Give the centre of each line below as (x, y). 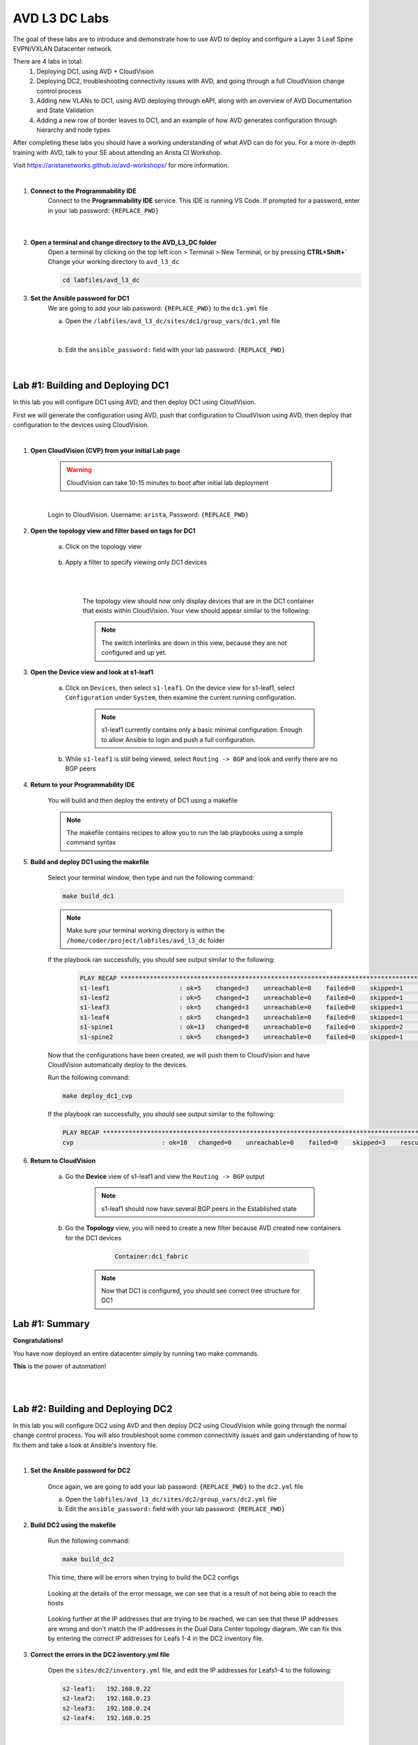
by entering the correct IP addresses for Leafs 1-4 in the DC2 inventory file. (156, 1639)
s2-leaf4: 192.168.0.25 (107, 1718)
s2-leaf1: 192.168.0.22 (107, 1688)
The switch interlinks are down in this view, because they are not (194, 643)
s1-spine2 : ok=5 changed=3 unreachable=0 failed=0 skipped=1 (241, 1037)
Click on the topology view (103, 547)
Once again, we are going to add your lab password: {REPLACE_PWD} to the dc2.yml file (176, 1486)
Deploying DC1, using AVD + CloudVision (95, 71)
